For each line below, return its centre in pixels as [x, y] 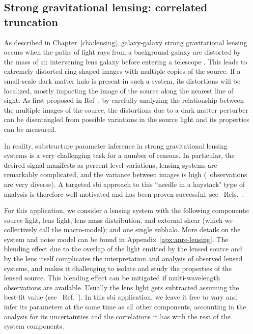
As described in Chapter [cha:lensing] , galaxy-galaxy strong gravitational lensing [126, 42]
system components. [34, 326]
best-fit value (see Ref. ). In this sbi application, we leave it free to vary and [121, 297]
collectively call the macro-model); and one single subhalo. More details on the [122, 229]
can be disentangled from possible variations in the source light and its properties [126, 119]
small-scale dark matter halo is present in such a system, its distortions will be [122, 80]
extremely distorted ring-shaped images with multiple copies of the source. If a [122, 71]
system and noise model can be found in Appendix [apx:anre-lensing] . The [116, 239]
